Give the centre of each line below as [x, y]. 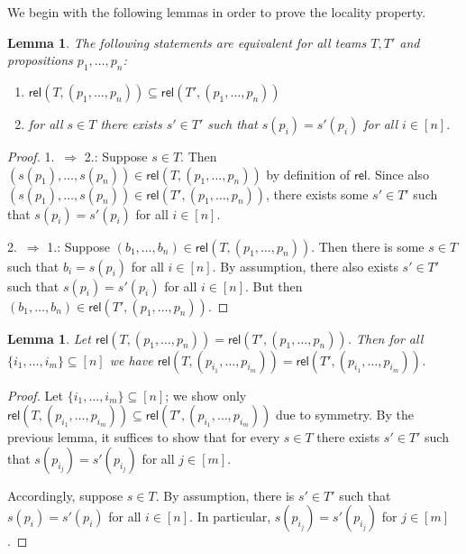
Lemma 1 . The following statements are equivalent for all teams [187, 42]
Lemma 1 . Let [49, 338]
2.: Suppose [116, 156]
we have [131, 360]
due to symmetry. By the [345, 415]
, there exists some [317, 194]
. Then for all [385, 338]
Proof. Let [35, 395]
